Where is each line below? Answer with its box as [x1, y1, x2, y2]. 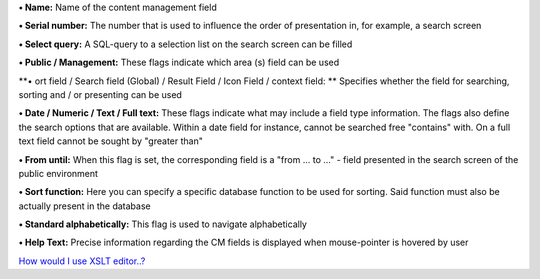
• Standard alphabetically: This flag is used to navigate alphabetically [18, 218, 307, 230]
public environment [18, 167, 99, 179]
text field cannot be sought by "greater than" [18, 135, 204, 147]
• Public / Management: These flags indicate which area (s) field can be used [18, 56, 340, 69]
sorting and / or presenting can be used [18, 88, 182, 100]
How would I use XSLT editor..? [18, 255, 146, 267]
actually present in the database [18, 200, 151, 212]
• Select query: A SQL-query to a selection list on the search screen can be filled [18, 38, 353, 50]
